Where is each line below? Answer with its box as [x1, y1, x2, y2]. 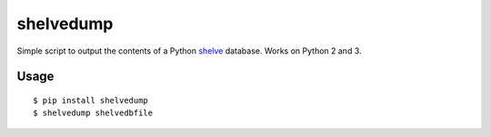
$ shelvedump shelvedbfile [33, 108, 154, 118]
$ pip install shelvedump [33, 95, 149, 105]
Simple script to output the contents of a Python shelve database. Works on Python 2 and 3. [16, 45, 363, 56]
